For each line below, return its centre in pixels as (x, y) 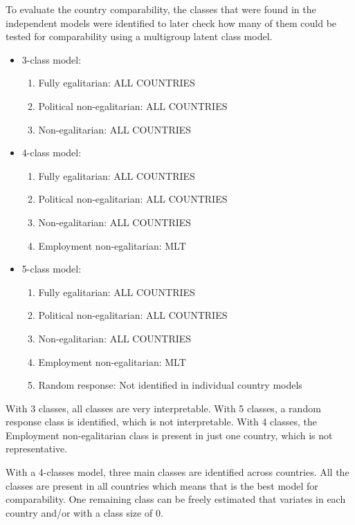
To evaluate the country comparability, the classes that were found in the (161, 9)
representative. (37, 449)
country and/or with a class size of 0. (84, 512)
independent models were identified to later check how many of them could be (171, 22)
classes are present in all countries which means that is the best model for (162, 485)
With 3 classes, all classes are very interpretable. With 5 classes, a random (163, 408)
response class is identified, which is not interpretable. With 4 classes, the (161, 422)
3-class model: (52, 59)
